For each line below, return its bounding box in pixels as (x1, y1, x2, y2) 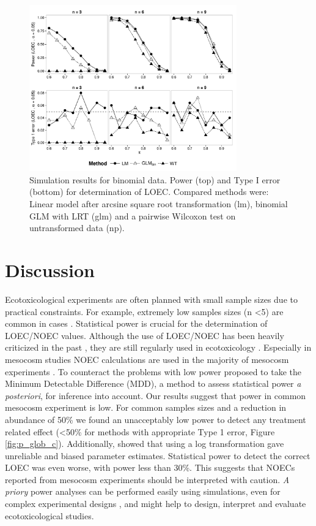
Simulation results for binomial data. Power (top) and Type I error (29, 173, 281, 186)
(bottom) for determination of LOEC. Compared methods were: (29, 185, 269, 198)
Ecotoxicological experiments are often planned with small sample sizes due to (5, 292, 298, 305)
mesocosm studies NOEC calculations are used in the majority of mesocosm (5, 353, 289, 365)
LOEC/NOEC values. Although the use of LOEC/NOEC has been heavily (5, 329, 284, 341)
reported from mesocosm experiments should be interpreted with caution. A (5, 473, 290, 486)
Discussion (5, 257, 95, 283)
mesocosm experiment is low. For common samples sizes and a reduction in (5, 401, 287, 414)
